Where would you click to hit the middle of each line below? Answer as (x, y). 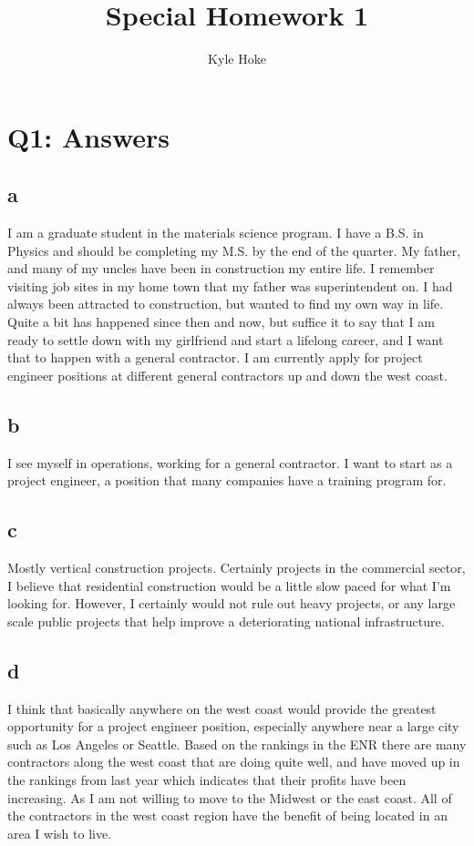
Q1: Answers (88, 136)
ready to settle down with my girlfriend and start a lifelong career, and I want (226, 339)
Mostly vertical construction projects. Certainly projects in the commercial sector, (237, 568)
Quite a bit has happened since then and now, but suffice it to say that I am (221, 322)
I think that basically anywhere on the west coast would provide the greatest (222, 708)
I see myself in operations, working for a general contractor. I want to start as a (230, 462)
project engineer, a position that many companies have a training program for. (227, 480)
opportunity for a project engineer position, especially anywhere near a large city (233, 726)
